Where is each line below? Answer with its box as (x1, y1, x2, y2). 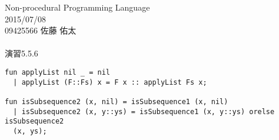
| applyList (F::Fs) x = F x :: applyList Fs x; (13, 78, 207, 86)
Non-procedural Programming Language (5, 1, 150, 13)
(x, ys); (13, 126, 47, 135)
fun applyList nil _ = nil (5, 68, 110, 76)
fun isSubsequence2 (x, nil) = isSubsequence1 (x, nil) (5, 97, 228, 106)
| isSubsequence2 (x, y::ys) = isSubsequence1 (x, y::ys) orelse (13, 107, 275, 116)
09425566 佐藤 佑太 (5, 24, 77, 36)
